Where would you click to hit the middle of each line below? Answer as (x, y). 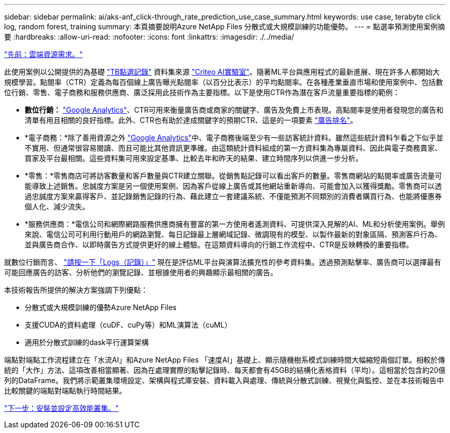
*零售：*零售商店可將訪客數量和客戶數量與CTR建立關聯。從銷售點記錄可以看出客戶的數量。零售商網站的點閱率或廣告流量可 (233, 176)
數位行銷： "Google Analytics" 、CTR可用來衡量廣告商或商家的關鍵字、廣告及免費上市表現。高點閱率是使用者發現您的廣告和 (234, 110)
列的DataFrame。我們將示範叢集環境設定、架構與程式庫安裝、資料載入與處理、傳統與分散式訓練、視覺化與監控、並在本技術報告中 (224, 380)
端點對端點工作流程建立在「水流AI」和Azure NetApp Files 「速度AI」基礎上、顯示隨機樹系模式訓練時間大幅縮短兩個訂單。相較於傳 (225, 360)
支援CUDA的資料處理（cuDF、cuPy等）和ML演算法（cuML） (128, 325)
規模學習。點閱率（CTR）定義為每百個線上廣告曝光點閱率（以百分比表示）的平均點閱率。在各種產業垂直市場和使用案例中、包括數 (224, 82)
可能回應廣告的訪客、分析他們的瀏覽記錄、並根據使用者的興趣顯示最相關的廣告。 (141, 272)
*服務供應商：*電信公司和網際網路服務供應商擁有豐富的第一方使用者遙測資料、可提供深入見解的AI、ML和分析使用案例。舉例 (235, 224)
